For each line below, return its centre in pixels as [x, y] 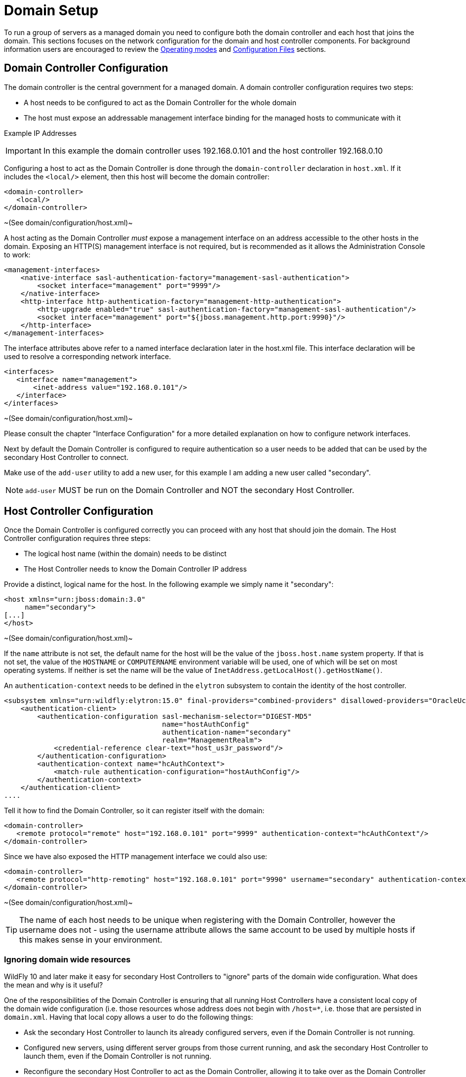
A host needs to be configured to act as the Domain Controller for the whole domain [160, 102]
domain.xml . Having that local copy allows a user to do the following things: [129, 1017]
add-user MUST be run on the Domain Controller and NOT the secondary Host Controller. [190, 490]
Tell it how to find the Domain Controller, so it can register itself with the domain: [134, 811]
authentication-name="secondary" [227, 732]
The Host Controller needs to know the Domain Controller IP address [135, 569]
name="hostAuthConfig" [206, 725]
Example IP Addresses [40, 133]
